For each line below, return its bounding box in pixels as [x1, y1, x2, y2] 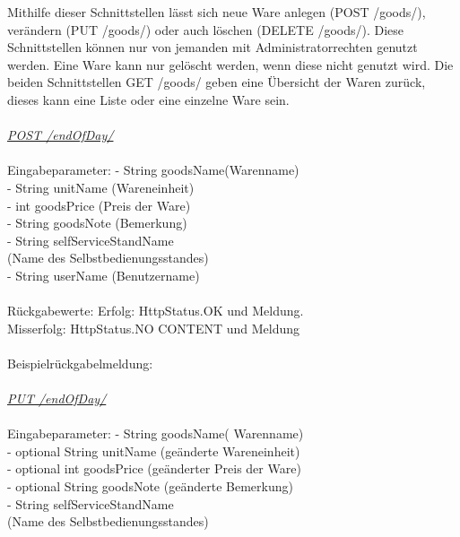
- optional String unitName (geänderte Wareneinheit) [7, 441, 300, 460]
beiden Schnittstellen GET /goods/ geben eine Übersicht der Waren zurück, [7, 73, 426, 91]
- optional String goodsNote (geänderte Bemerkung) [7, 477, 293, 496]
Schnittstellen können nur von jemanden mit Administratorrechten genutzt [7, 38, 418, 56]
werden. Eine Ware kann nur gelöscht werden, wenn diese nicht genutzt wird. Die [7, 55, 454, 74]
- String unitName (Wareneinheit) [7, 178, 195, 196]
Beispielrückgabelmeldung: [7, 353, 153, 372]
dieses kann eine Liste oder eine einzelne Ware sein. [7, 90, 290, 108]
